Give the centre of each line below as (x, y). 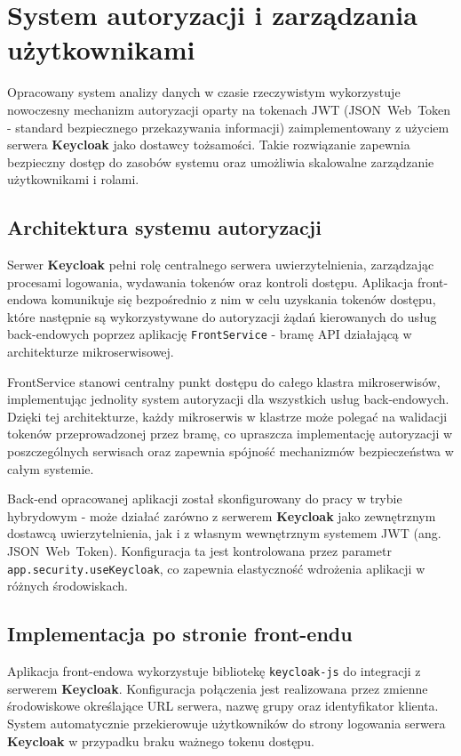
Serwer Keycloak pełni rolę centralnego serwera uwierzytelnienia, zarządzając (221, 265)
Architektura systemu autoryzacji (164, 227)
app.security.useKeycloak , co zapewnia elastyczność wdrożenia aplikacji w (216, 568)
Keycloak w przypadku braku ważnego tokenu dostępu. (161, 740)
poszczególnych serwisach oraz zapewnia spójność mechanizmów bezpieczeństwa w (230, 451)
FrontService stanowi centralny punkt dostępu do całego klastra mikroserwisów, (224, 381)
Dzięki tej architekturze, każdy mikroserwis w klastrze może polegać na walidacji (227, 416)
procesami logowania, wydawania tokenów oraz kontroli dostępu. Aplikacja (211, 281)
